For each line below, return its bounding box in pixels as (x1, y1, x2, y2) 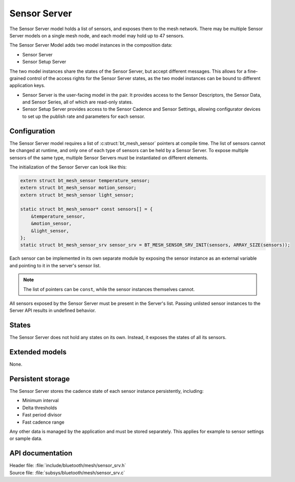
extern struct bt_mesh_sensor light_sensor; (20, 192, 134, 198)
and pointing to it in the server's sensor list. (9, 262, 101, 268)
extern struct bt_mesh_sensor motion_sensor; (20, 185, 137, 191)
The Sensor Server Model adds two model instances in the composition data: (9, 42, 173, 48)
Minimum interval (22, 397, 59, 404)
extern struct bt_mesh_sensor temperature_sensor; (20, 177, 151, 183)
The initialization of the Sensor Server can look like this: (9, 164, 127, 170)
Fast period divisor (22, 412, 62, 418)
